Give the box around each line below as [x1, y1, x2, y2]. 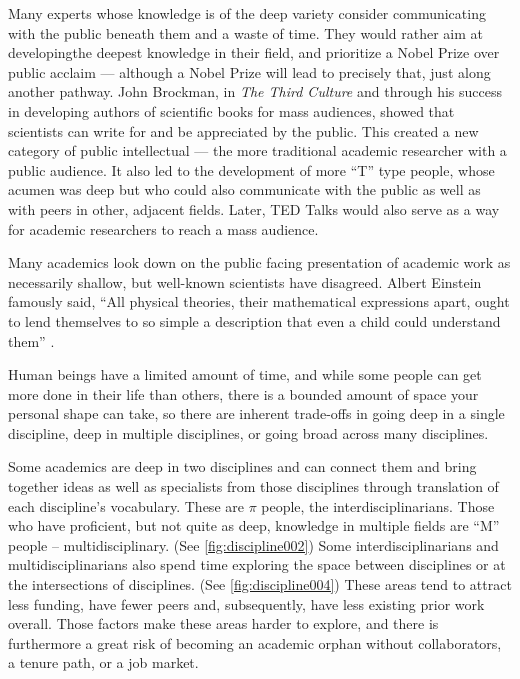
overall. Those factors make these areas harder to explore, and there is [8, 613, 439, 634]
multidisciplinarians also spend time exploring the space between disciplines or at [8, 554, 506, 575]
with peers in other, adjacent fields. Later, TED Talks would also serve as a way [8, 198, 500, 219]
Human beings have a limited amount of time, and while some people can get [8, 364, 482, 385]
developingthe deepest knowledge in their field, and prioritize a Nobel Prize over [8, 42, 500, 63]
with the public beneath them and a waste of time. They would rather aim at [8, 22, 483, 43]
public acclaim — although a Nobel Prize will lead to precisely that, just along [8, 61, 491, 82]
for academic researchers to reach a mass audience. [8, 218, 319, 239]
